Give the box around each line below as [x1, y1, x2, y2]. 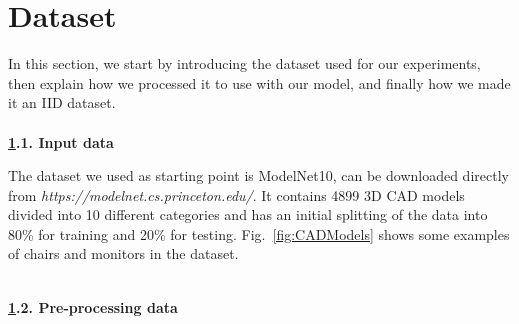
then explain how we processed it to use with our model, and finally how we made [8, 72, 511, 93]
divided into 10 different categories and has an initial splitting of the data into [8, 204, 488, 225]
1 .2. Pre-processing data [8, 296, 178, 317]
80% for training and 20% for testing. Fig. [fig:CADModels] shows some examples [8, 223, 510, 244]
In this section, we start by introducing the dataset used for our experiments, [8, 53, 481, 74]
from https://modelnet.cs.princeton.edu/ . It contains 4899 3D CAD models [8, 184, 465, 205]
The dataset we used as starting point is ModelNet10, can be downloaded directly [8, 165, 509, 186]
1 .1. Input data [8, 131, 114, 152]
